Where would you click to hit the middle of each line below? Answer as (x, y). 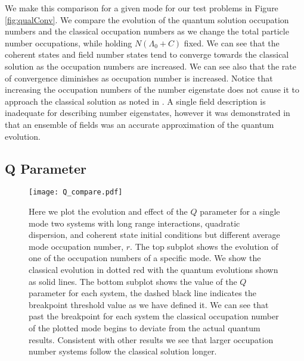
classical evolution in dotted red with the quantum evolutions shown (153, 269)
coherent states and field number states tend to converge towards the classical (147, 54)
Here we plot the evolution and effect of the (108, 211)
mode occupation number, (76, 246)
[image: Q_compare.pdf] (76, 192)
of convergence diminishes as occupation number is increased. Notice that (139, 78)
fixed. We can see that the (232, 43)
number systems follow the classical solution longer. (123, 351)
